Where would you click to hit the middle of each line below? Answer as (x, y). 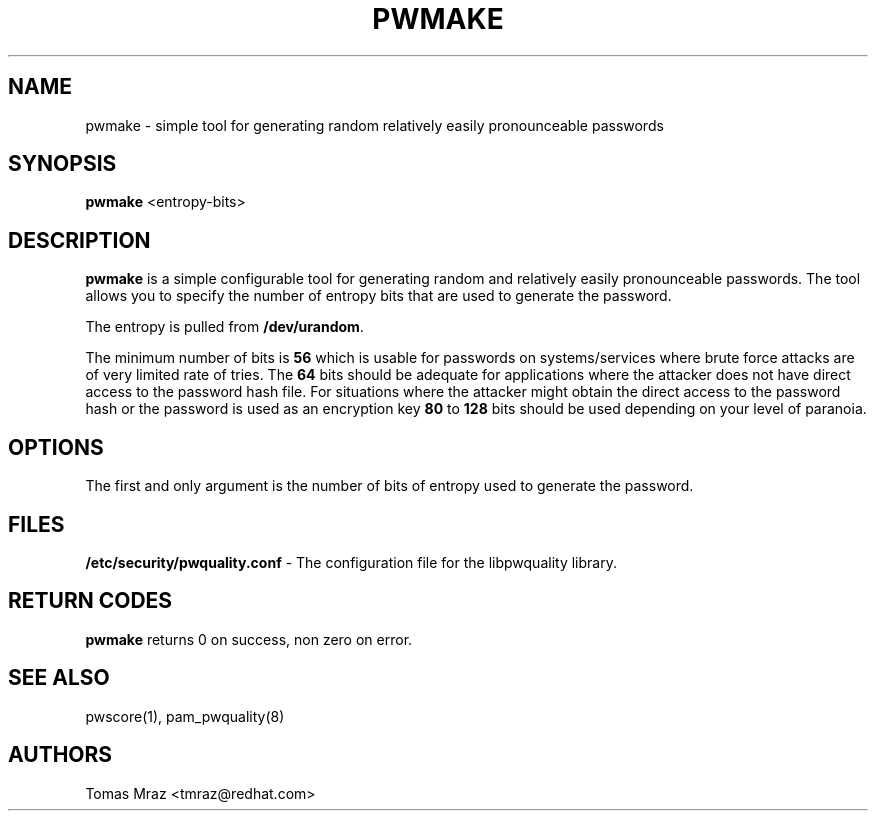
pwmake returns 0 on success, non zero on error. (249, 639)
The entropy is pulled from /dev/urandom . (224, 327)
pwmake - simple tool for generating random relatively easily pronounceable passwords (374, 125)
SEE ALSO (59, 678)
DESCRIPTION (79, 240)
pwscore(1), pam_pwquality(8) (185, 716)
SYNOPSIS (62, 164)
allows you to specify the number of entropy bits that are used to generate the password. (378, 296)
